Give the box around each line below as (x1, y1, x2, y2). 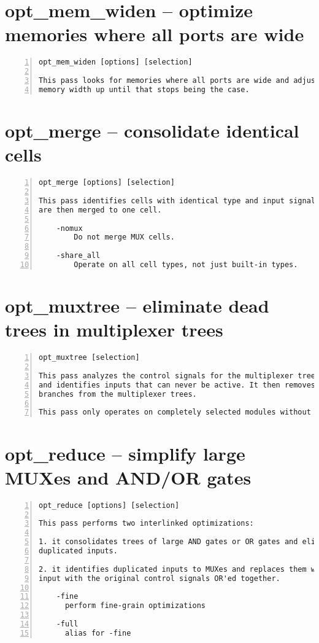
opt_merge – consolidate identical (5, 118, 299, 142)
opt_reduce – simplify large (5, 440, 245, 466)
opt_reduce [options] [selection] (39, 501, 180, 510)
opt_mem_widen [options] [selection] (39, 58, 193, 67)
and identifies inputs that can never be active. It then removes (39, 380, 316, 389)
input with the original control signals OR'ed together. (39, 574, 280, 583)
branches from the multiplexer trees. (39, 389, 197, 399)
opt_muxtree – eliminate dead (5, 293, 269, 318)
